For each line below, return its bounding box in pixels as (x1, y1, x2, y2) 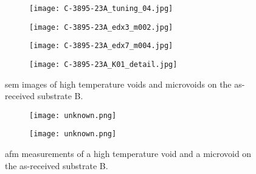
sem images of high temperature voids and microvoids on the (5, 77, 232, 90)
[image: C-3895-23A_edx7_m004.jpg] (29, 41, 173, 50)
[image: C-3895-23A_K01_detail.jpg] (29, 60, 178, 69)
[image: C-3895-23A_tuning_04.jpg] (29, 4, 173, 13)
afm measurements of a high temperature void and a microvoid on (5, 147, 252, 160)
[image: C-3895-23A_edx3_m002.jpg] (29, 23, 173, 32)
